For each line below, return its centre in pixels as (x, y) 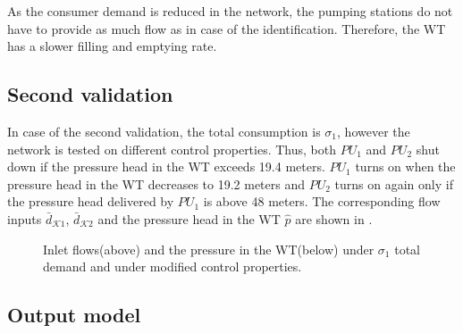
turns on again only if (394, 183)
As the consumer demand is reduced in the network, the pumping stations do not (230, 11)
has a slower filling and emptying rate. (112, 46)
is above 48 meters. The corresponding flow (322, 201)
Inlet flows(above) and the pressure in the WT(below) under (209, 249)
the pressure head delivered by (91, 201)
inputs (25, 218)
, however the (374, 131)
